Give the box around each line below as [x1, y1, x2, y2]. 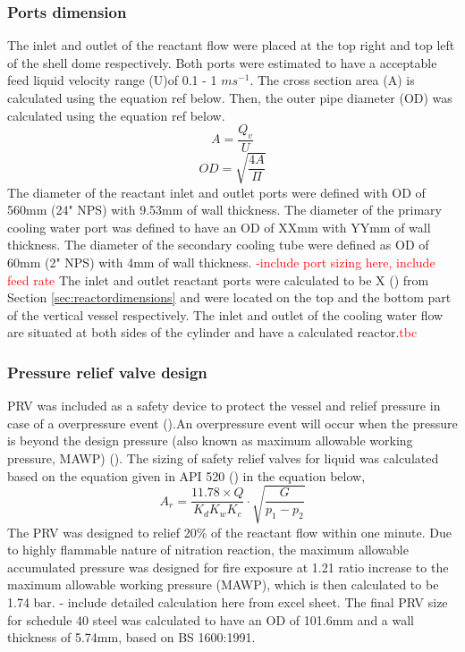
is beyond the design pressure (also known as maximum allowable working [7, 431, 413, 450]
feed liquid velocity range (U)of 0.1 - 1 [7, 71, 217, 89]
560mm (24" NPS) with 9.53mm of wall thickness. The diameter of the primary [7, 200, 442, 219]
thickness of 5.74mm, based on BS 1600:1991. [7, 628, 256, 647]
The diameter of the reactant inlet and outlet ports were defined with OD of [7, 182, 426, 201]
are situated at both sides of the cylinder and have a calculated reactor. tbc [7, 323, 418, 342]
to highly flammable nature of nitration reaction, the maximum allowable [7, 540, 409, 559]
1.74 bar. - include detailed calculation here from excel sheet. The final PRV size [7, 593, 448, 612]
